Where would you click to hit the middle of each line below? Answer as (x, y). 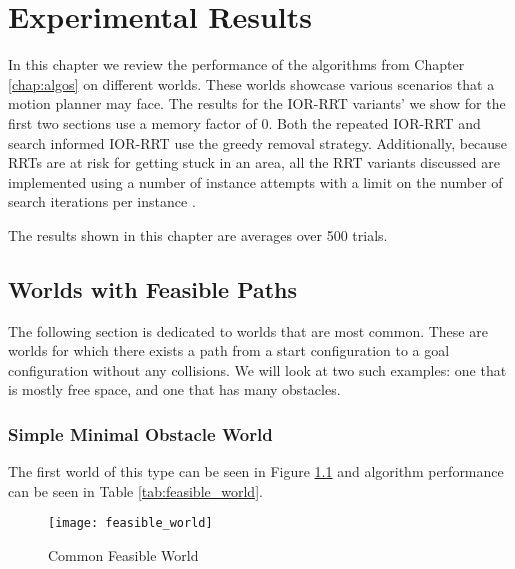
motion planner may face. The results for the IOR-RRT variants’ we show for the (257, 103)
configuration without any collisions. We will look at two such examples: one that (257, 369)
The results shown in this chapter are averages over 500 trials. (198, 234)
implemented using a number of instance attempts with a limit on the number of (255, 181)
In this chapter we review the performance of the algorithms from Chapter (236, 64)
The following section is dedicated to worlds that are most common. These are (248, 330)
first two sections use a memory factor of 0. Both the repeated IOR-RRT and (244, 122)
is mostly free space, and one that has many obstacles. (174, 389)
